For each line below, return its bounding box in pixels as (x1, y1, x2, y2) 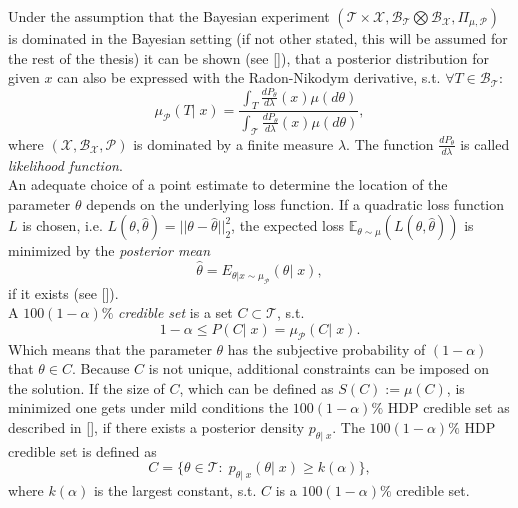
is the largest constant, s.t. (93, 480, 257, 501)
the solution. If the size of (8, 377, 165, 398)
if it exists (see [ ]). (8, 282, 119, 303)
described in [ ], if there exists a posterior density (8, 416, 305, 437)
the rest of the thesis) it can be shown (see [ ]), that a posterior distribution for (8, 47, 490, 68)
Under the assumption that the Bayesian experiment (8, 6, 330, 26)
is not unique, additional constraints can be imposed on (148, 358, 490, 379)
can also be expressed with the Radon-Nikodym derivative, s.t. (57, 67, 441, 88)
